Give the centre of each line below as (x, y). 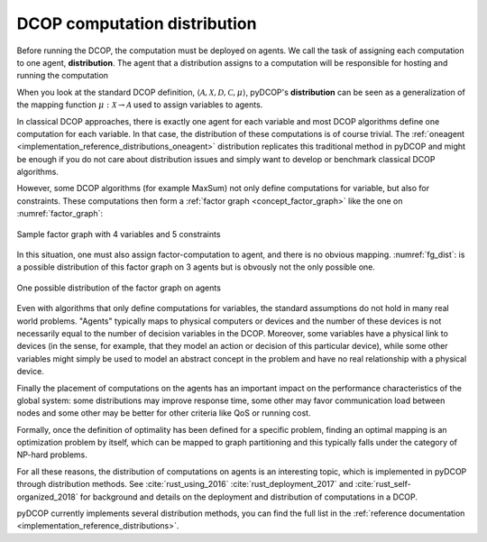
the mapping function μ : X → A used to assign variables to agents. (140, 105)
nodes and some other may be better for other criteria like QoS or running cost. (164, 413)
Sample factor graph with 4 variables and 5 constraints (119, 234)
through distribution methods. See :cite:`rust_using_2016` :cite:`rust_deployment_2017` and (185, 484)
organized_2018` (47, 497)
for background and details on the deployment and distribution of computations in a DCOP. (249, 497)
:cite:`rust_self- (383, 484)
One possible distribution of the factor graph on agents (119, 288)
